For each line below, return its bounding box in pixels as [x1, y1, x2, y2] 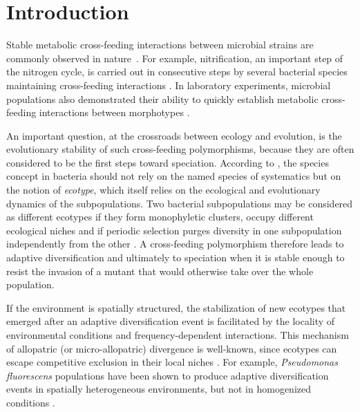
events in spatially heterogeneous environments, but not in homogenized [6, 382, 311, 396]
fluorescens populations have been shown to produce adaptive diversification [6, 368, 329, 382]
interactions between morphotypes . [39, 105, 190, 120]
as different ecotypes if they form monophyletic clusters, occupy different [6, 209, 314, 224]
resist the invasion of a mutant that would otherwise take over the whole [6, 263, 314, 278]
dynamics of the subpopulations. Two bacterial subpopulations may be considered [6, 196, 353, 210]
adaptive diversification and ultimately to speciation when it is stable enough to [6, 250, 345, 265]
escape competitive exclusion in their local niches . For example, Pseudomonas [6, 355, 338, 369]
